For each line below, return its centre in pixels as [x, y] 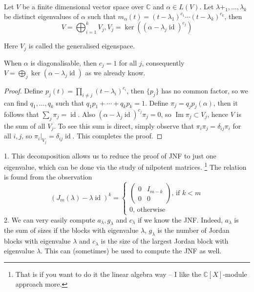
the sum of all [25, 125]
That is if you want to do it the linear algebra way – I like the [108, 274]
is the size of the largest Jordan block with [165, 241]
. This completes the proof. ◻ [117, 136]
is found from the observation [48, 176]
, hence [218, 114]
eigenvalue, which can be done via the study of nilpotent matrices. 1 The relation [125, 166]
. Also [86, 114]
